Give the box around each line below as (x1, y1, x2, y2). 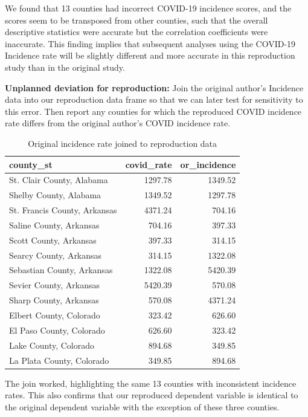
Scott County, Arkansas (9, 233, 97, 246)
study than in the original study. (5, 60, 125, 73)
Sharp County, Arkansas (9, 294, 99, 306)
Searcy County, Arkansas (9, 248, 102, 261)
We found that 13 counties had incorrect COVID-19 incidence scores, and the (5, 2, 292, 14)
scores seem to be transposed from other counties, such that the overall (5, 13, 268, 26)
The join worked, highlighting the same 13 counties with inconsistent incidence (5, 377, 297, 389)
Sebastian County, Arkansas (9, 263, 113, 276)
